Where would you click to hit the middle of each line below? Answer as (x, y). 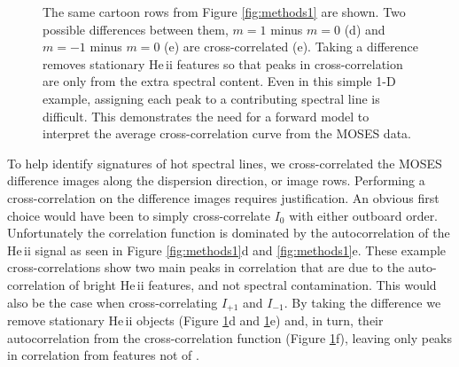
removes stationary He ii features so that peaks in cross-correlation (223, 63)
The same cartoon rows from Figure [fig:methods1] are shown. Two (224, 12)
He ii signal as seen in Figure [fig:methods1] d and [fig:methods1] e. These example (227, 250)
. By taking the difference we (362, 302)
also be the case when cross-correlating (113, 302)
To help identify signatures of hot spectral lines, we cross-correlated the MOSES (225, 163)
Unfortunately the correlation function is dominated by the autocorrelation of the (229, 233)
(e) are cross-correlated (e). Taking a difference (291, 47)
